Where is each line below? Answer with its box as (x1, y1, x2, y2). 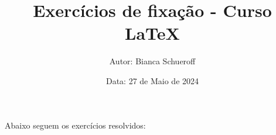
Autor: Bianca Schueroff (109, 55, 196, 67)
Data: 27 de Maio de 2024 (105, 74, 199, 86)
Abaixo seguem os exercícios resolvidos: (5, 119, 146, 131)
